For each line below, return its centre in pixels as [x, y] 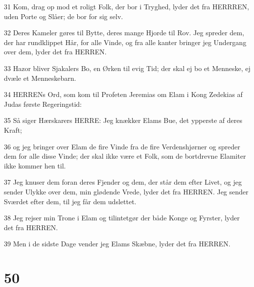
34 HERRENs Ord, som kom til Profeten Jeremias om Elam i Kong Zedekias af [123, 94]
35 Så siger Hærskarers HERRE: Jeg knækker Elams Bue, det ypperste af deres [123, 120]
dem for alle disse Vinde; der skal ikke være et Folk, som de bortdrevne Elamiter [125, 156]
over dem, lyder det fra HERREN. [55, 52]
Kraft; [13, 130]
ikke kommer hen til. [35, 165]
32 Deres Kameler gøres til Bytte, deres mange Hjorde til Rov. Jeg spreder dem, [124, 33]
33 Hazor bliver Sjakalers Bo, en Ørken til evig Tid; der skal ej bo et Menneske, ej [127, 68]
